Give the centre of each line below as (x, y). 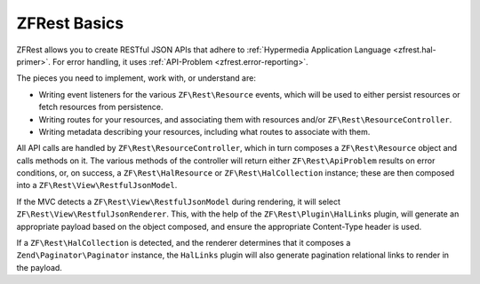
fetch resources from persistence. (101, 107)
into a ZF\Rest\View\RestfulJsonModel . (97, 185)
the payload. (39, 267)
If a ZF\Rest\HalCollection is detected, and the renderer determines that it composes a (184, 243)
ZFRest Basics (70, 23)
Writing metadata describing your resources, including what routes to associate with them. (204, 131)
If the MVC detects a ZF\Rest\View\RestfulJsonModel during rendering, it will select (179, 201)
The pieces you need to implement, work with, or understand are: (136, 78)
